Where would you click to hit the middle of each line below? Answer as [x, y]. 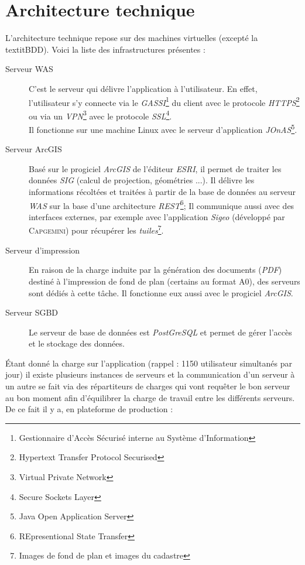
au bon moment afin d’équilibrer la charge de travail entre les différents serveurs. [150, 397]
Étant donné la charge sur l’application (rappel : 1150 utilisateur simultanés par [149, 363]
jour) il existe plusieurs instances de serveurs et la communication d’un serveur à [150, 374]
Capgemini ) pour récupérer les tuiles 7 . [96, 230]
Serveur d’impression [43, 250]
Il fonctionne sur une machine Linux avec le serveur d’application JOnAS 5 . [163, 129]
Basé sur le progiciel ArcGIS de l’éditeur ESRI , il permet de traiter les [155, 168]
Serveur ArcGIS [34, 149]
